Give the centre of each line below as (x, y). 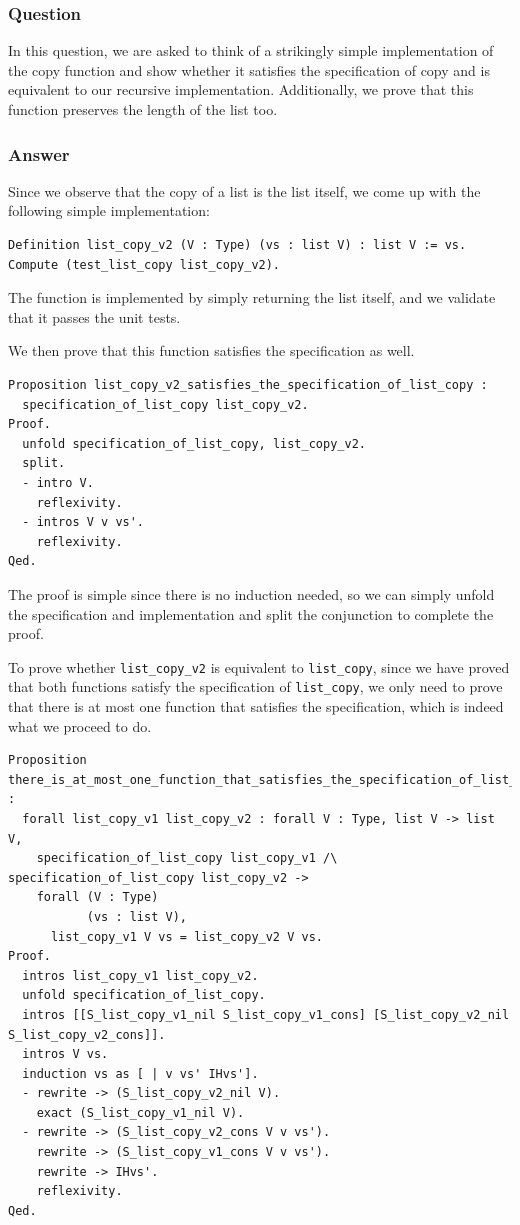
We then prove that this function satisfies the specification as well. (211, 350)
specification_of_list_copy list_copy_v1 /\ (187, 858)
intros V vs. (65, 1054)
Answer (39, 153)
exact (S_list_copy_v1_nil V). (140, 1112)
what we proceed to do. (80, 725)
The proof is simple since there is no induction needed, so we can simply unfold (251, 593)
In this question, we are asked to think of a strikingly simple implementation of (251, 50)
